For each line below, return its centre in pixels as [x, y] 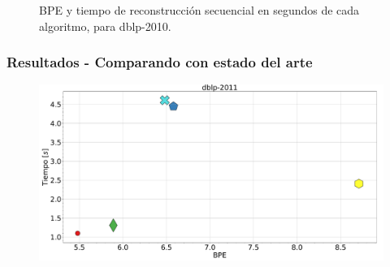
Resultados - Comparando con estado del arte [160, 62]
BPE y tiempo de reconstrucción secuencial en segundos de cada [199, 10]
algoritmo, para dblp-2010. [105, 26]
